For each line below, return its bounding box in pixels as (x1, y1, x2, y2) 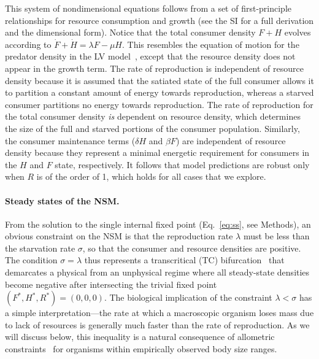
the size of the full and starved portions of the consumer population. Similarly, (5, 122, 300, 134)
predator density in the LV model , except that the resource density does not (5, 50, 296, 63)
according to (5, 37, 52, 50)
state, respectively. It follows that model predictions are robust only (55, 158, 310, 171)
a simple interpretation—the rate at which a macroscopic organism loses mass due (5, 306, 314, 319)
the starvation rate (5, 241, 75, 254)
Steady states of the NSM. (5, 194, 120, 207)
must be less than (243, 230, 310, 242)
